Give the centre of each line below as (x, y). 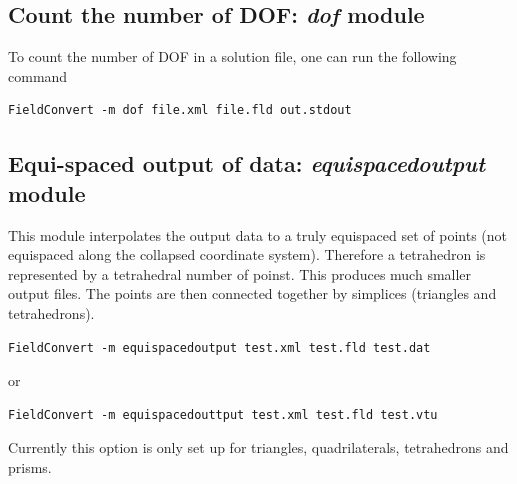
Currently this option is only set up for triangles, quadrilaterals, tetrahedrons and (258, 447)
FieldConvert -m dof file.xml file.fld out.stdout (180, 110)
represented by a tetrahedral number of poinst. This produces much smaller (240, 273)
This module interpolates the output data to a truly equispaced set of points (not (258, 234)
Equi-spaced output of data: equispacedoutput (247, 163)
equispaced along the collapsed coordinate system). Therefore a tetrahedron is (247, 254)
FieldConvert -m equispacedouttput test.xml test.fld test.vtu (223, 414)
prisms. (30, 466)
